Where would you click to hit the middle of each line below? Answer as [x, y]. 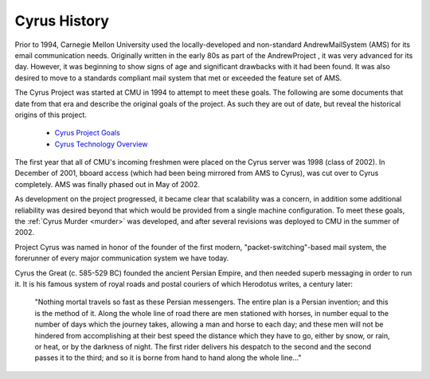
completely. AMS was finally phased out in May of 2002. [107, 184]
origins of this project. [51, 115]
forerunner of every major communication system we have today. [122, 258]
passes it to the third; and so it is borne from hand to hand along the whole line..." [168, 358]
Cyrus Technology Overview [101, 144]
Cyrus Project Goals [88, 133]
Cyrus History [62, 21]
